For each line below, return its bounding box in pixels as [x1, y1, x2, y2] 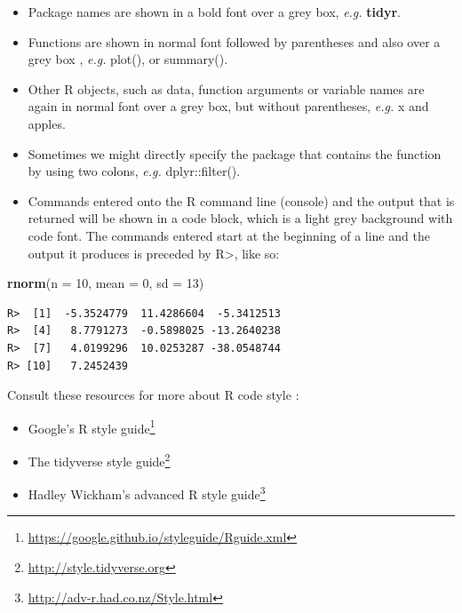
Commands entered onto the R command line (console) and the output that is [28, 191, 455, 210]
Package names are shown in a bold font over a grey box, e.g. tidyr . [28, 3, 401, 20]
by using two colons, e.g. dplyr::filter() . [28, 162, 241, 180]
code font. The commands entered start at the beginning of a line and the [28, 226, 430, 244]
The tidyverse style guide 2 [28, 449, 171, 470]
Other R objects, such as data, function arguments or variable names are [28, 79, 425, 98]
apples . [28, 114, 66, 132]
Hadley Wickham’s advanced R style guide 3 [28, 482, 266, 503]
